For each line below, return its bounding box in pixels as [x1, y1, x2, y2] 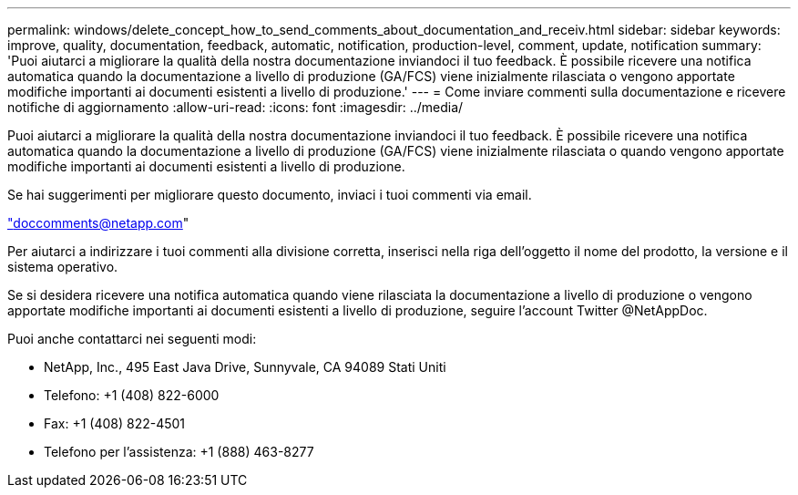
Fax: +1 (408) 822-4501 [44, 416, 186, 431]
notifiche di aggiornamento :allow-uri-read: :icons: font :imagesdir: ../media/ [7, 99, 464, 115]
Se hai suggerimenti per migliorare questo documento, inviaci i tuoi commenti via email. [7, 187, 532, 202]
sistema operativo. [7, 259, 118, 274]
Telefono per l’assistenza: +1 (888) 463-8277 [44, 444, 314, 459]
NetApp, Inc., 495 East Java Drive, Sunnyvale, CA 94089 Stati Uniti [44, 359, 446, 375]
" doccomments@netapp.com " [7, 215, 189, 231]
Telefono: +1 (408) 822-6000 [44, 387, 220, 403]
